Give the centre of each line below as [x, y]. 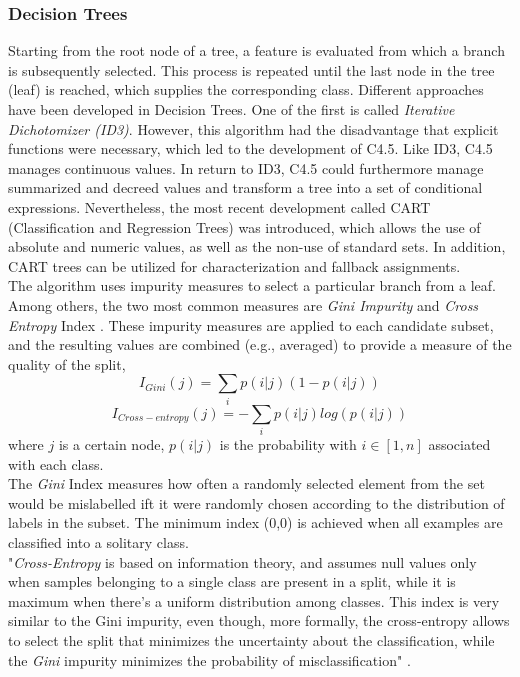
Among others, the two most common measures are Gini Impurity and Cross [243, 304]
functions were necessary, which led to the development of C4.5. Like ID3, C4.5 [250, 148]
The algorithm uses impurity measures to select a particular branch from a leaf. [252, 285]
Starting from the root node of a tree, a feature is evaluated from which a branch [256, 50]
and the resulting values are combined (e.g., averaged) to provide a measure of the [260, 344]
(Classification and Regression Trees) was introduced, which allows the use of [244, 226]
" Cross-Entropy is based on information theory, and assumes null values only [242, 561]
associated [459, 443]
